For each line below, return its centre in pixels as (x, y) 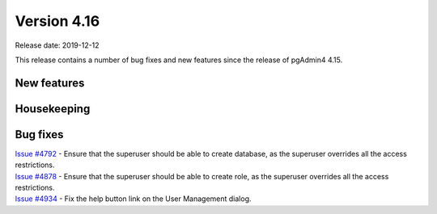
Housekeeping (53, 109)
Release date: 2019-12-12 (57, 45)
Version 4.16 (57, 21)
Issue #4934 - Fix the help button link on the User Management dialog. (133, 199)
